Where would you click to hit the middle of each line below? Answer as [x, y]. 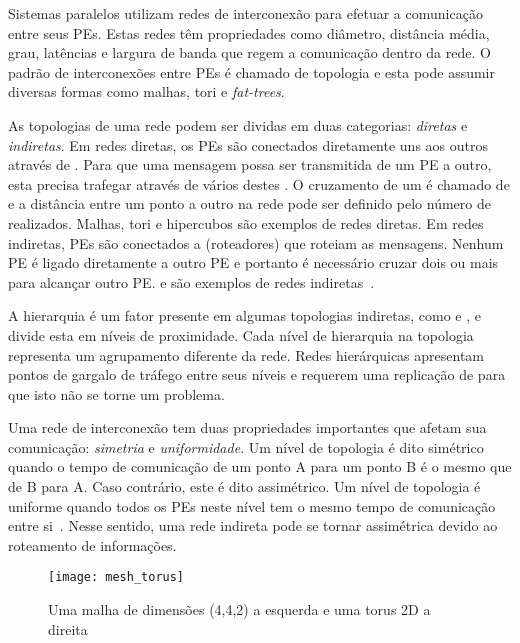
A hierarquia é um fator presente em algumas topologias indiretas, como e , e [244, 315]
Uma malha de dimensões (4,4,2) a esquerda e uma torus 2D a [239, 609]
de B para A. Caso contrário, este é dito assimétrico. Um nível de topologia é [244, 486]
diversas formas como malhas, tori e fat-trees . [146, 91]
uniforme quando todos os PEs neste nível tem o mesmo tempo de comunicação [252, 505]
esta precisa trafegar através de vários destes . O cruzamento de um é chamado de [259, 183]
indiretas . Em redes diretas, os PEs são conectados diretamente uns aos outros [248, 144]
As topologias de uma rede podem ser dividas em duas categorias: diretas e [238, 124]
